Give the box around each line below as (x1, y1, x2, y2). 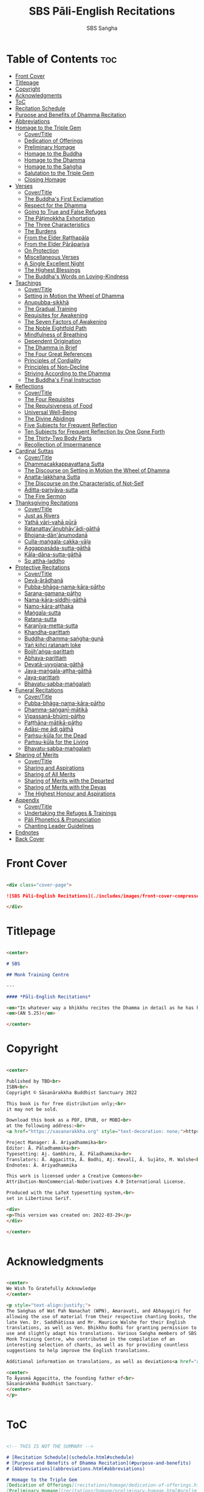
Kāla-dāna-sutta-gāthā (24, 551, 82, 558)
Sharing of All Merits (24, 770, 76, 778)
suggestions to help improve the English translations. (6, 1347, 151, 1353)
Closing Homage (24, 175, 66, 183)
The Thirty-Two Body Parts (24, 434, 92, 442)
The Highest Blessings (24, 266, 81, 273)
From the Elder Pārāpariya (24, 240, 90, 248)
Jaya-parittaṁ (24, 674, 60, 681)
